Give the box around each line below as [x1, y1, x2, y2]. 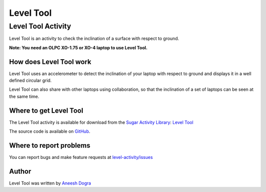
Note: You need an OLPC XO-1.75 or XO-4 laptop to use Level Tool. [9, 44, 148, 50]
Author [9, 167, 32, 175]
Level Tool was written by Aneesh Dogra [9, 180, 91, 186]
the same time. [9, 93, 39, 99]
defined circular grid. [9, 77, 52, 83]
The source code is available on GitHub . [9, 128, 91, 134]
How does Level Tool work [9, 57, 92, 66]
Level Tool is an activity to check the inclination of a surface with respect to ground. [9, 36, 179, 41]
